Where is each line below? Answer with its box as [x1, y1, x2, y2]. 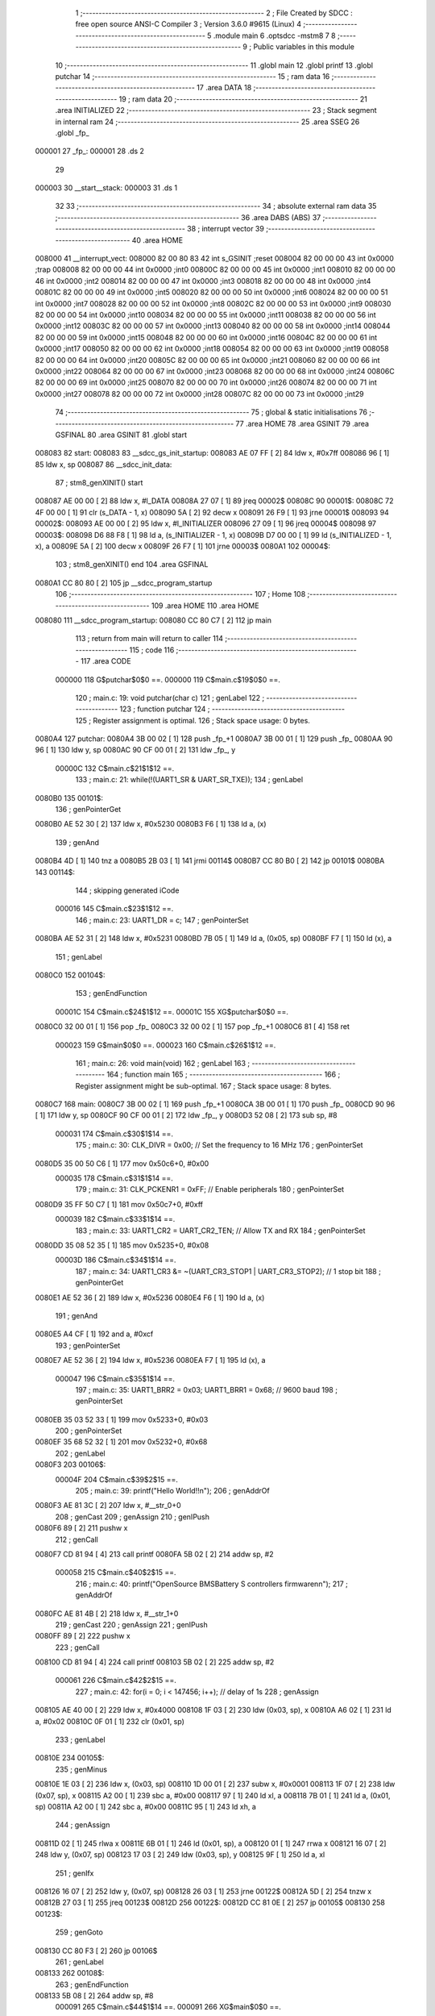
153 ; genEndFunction [75, 989, 148, 998]
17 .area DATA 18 [196, 83, 252, 93]
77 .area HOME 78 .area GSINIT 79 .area [235, 419, 370, 428]
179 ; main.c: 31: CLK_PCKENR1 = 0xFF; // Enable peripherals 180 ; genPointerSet [75, 1185, 345, 1194]
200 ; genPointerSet [55, 1426, 122, 1435]
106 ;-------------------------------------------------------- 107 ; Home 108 [55, 589, 306, 599]
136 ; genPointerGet [55, 805, 122, 814]
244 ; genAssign [55, 1820, 110, 1830]
